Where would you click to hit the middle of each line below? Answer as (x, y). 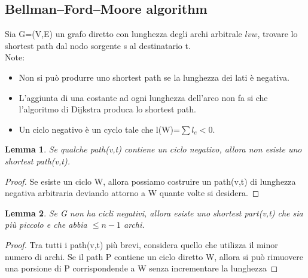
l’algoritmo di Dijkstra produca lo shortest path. (107, 109)
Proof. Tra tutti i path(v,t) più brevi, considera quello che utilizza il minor (141, 244)
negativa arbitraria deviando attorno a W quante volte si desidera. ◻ (132, 193)
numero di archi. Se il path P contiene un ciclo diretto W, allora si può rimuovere (154, 256)
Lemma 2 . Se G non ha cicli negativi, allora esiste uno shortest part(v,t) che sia (154, 213)
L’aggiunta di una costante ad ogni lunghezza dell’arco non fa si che (143, 97)
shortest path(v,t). (37, 161)
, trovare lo (277, 34)
